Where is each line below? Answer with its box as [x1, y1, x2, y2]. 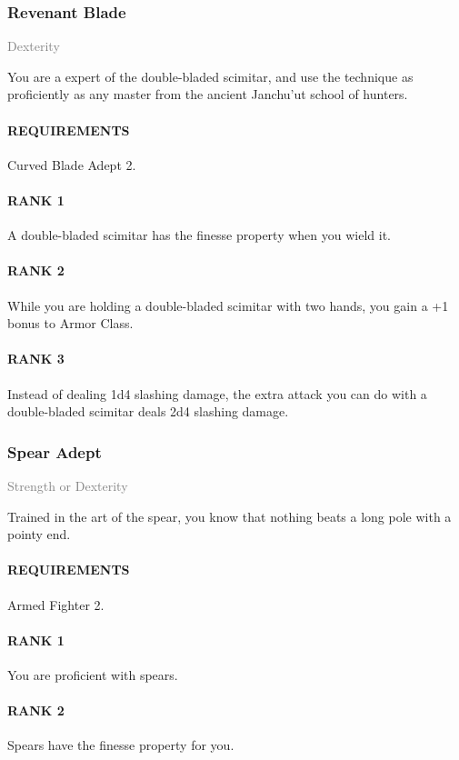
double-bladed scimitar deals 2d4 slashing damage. [7, 402, 289, 421]
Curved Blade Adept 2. [7, 155, 136, 174]
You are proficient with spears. [7, 665, 178, 684]
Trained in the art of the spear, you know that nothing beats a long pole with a [7, 506, 452, 525]
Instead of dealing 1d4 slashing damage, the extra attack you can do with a [7, 384, 427, 403]
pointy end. [7, 525, 71, 544]
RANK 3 [7, 349, 65, 368]
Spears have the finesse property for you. [7, 735, 234, 755]
